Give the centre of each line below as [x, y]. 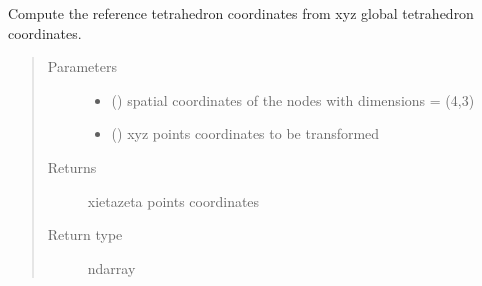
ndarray [111, 267]
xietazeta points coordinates [173, 200]
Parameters [82, 66]
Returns [72, 166]
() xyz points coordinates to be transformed [245, 133]
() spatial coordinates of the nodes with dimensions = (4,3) [293, 99]
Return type [85, 234]
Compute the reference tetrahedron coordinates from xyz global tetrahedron [241, 13]
